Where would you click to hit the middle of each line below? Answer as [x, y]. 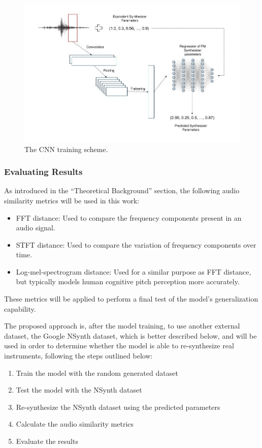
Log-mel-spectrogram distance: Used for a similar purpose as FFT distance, [134, 271]
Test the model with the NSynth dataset [79, 390]
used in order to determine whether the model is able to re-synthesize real [119, 346]
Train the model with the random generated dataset [97, 372]
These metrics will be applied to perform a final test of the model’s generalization [131, 299]
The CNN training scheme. [66, 149]
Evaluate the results [47, 441]
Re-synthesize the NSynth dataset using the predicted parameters [118, 407]
